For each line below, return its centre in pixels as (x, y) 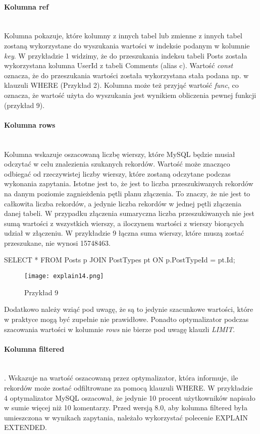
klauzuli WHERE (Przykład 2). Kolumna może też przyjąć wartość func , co (121, 85)
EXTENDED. (25, 427)
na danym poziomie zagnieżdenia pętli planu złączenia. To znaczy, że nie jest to (127, 193)
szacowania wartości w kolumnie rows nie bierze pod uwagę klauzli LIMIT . (120, 329)
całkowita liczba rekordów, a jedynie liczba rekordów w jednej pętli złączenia (123, 203)
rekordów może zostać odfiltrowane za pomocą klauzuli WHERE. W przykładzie (128, 388)
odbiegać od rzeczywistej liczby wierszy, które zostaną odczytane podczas (117, 173)
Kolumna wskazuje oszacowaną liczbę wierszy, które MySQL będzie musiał (120, 154)
